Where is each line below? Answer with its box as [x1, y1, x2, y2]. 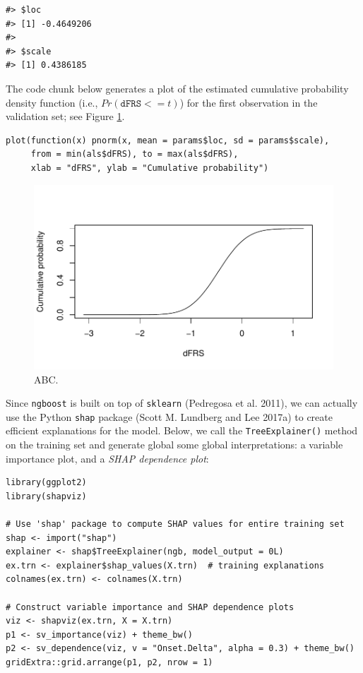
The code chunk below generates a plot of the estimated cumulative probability [6, 81, 349, 95]
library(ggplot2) [6, 477, 87, 488]
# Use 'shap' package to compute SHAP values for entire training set [6, 519, 345, 530]
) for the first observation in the [179, 95, 318, 109]
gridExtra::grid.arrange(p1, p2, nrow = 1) [6, 657, 213, 668]
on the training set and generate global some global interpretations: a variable [6, 437, 343, 452]
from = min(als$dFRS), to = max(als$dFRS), [30, 149, 239, 160]
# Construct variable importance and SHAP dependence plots [6, 602, 294, 612]
